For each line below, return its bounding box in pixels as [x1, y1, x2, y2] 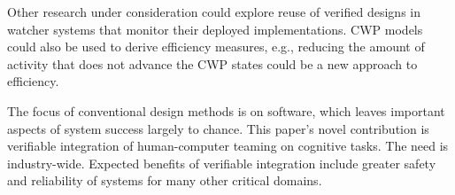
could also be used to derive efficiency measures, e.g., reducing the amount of [7, 37, 425, 56]
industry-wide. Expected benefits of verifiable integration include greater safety [7, 153, 436, 172]
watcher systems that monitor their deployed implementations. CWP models [7, 19, 423, 38]
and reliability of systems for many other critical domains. [7, 171, 322, 190]
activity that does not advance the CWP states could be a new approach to [7, 54, 418, 73]
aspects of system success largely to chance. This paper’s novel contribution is [7, 119, 429, 137]
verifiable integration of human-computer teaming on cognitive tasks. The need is [7, 136, 449, 155]
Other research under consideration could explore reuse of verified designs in [7, 3, 420, 20]
